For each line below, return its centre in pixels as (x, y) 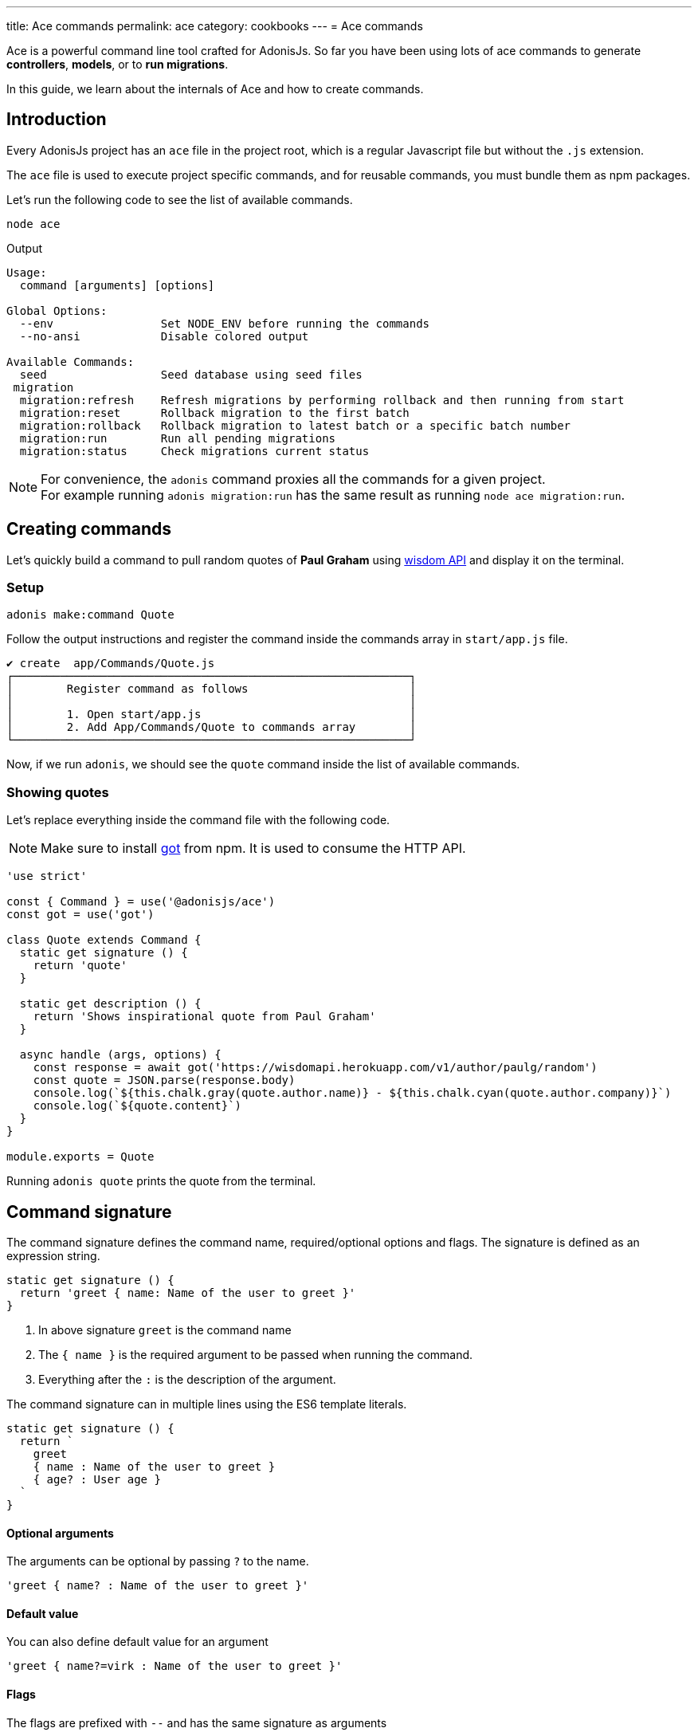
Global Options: (57, 310)
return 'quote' (80, 966)
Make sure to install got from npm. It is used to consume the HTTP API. (253, 848)
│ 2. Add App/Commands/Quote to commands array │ (212, 727)
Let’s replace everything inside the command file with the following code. (198, 820)
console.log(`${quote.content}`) (137, 1106)
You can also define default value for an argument (137, 1642)
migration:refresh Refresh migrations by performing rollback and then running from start (322, 400)
